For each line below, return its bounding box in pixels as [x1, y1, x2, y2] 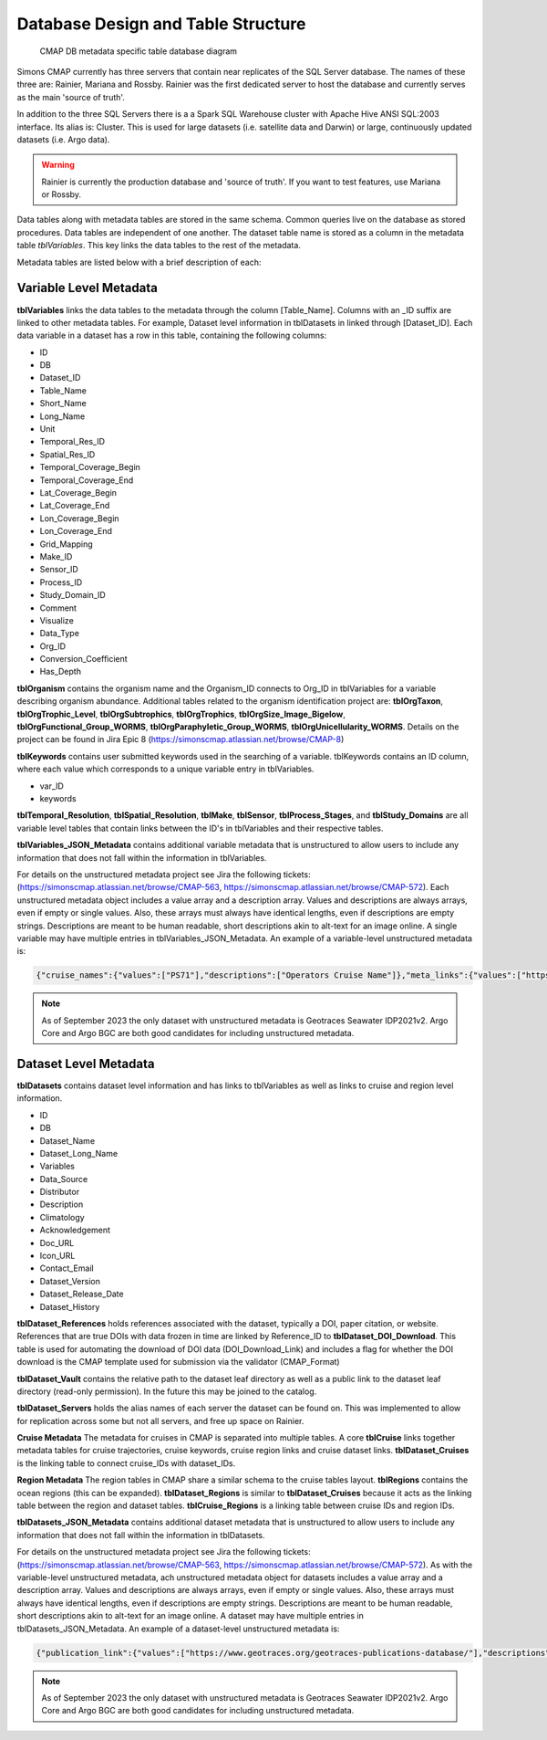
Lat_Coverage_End [39, 500, 110, 511]
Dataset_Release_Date [39, 1288, 124, 1300]
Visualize [39, 614, 75, 625]
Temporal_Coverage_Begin [39, 462, 141, 473]
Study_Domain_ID [39, 590, 107, 601]
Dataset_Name [39, 1135, 96, 1146]
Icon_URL [39, 1251, 76, 1262]
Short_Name [39, 398, 87, 409]
